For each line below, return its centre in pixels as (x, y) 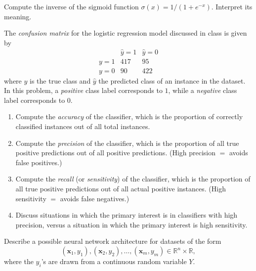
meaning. (18, 16)
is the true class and (60, 80)
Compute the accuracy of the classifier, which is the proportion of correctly (129, 116)
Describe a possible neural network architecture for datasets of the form (113, 241)
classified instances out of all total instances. (83, 126)
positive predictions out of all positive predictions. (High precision (116, 153)
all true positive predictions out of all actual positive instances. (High (121, 189)
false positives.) (39, 162)
